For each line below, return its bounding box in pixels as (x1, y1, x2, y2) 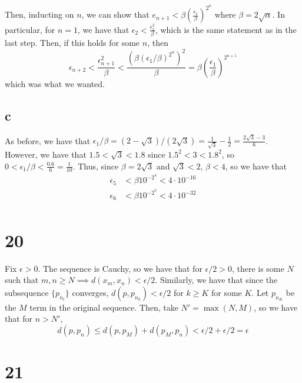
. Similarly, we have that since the (155, 274, 278, 286)
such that (5, 274, 39, 286)
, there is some (231, 262, 284, 274)
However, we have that (5, 148, 87, 160)
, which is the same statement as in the (155, 23, 297, 35)
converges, (72, 286, 109, 298)
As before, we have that (5, 134, 91, 146)
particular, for (5, 23, 55, 35)
